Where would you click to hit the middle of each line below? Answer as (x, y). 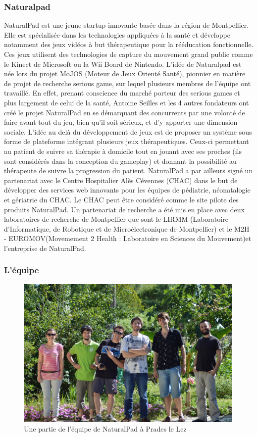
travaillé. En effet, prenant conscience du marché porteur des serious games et (122, 93)
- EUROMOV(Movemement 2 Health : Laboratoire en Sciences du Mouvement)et (128, 238)
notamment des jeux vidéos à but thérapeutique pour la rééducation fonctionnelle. (129, 44)
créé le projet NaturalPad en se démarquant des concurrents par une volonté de (125, 112)
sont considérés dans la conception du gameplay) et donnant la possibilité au (120, 161)
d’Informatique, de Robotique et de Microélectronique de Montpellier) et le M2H (127, 228)
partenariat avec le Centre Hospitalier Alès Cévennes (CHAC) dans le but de (121, 180)
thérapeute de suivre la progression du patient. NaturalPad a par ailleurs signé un (128, 170)
